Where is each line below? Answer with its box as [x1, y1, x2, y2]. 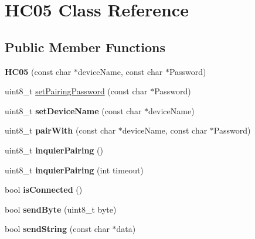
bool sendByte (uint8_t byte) [5, 203, 117, 215]
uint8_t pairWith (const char [5, 124, 116, 136]
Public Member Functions [5, 37, 165, 56]
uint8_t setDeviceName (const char [5, 104, 142, 117]
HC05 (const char [5, 65, 72, 77]
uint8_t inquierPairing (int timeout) [5, 163, 144, 176]
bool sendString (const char [5, 223, 110, 235]
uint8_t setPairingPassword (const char [5, 85, 148, 97]
